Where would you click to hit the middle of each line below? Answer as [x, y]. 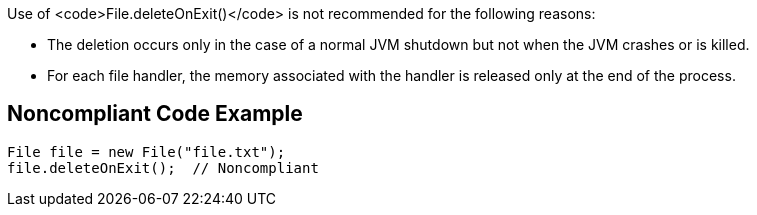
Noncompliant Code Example [155, 114]
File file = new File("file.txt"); [146, 151]
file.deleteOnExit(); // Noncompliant [163, 167]
